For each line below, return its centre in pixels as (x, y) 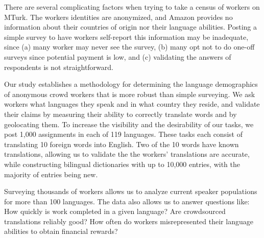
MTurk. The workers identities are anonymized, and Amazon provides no (118, 17)
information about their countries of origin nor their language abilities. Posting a (131, 27)
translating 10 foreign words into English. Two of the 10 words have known (122, 144)
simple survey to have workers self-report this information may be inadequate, (126, 37)
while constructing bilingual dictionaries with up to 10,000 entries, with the (122, 164)
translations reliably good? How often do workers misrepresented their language (129, 221)
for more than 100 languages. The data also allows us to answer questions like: (127, 201)
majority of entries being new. (51, 174)
